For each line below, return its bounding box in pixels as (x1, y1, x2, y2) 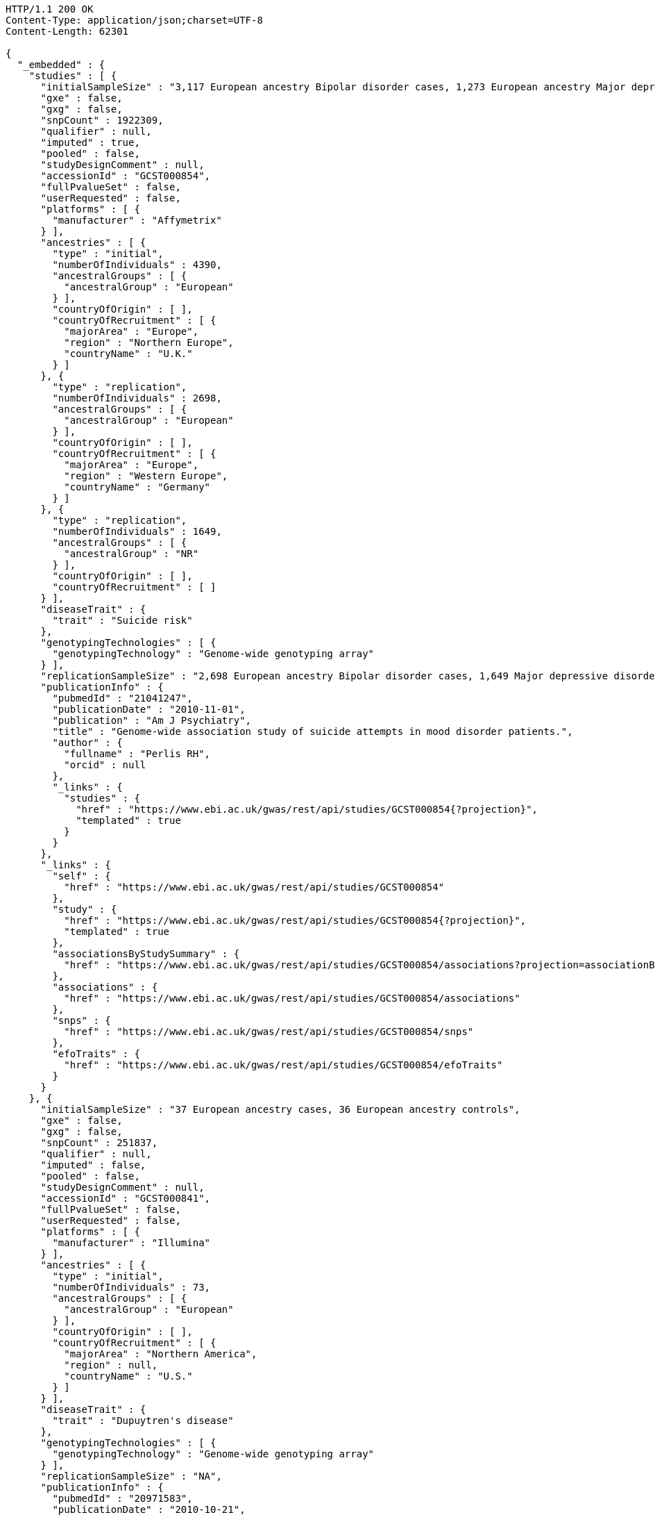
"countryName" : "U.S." (64, 1371, 193, 1382)
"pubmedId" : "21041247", (52, 693, 193, 704)
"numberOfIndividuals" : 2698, (52, 392, 222, 404)
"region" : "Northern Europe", (64, 337, 234, 348)
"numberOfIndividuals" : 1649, (52, 526, 222, 537)
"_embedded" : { (17, 59, 105, 70)
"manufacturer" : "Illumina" (52, 1237, 211, 1248)
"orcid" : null (64, 759, 146, 770)
